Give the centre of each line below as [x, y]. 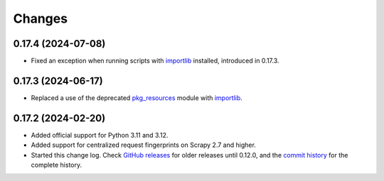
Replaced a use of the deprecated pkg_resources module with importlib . [137, 98]
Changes [40, 18]
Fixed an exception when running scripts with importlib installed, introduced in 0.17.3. [155, 61]
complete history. [56, 165]
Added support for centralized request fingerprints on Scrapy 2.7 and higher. [143, 145]
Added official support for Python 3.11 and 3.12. [100, 135]
